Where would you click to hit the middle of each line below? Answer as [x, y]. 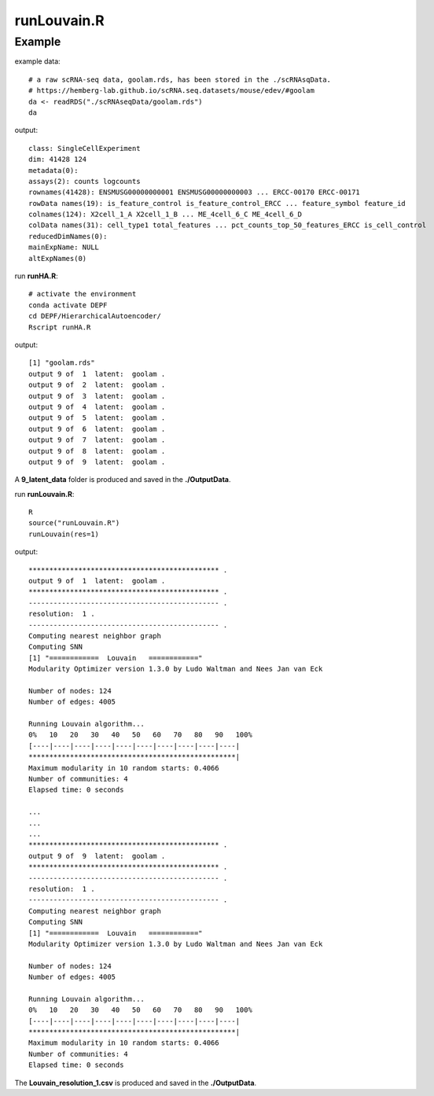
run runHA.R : [36, 276]
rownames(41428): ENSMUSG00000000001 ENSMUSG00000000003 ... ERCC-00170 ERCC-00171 [195, 192]
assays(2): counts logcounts [85, 181]
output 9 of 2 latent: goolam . [97, 385]
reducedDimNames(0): [68, 236]
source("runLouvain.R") [74, 523]
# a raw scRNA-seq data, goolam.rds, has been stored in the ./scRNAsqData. [180, 79]
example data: [37, 61]
